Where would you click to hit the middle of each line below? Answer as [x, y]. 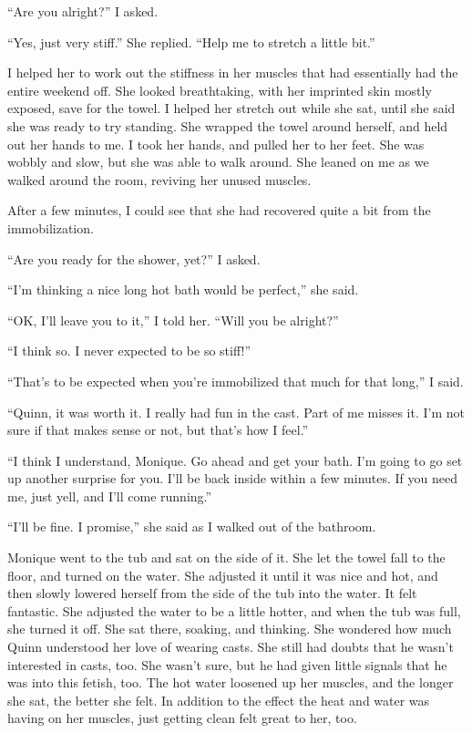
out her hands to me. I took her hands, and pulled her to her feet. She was [216, 144]
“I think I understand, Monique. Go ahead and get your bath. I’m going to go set [235, 460]
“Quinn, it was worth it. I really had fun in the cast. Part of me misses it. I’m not [236, 412]
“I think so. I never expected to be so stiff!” [129, 351]
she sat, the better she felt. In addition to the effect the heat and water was [219, 700]
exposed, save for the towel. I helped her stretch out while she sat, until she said [231, 108]
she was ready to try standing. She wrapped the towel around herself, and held [228, 125]
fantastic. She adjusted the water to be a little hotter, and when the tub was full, [234, 610]
